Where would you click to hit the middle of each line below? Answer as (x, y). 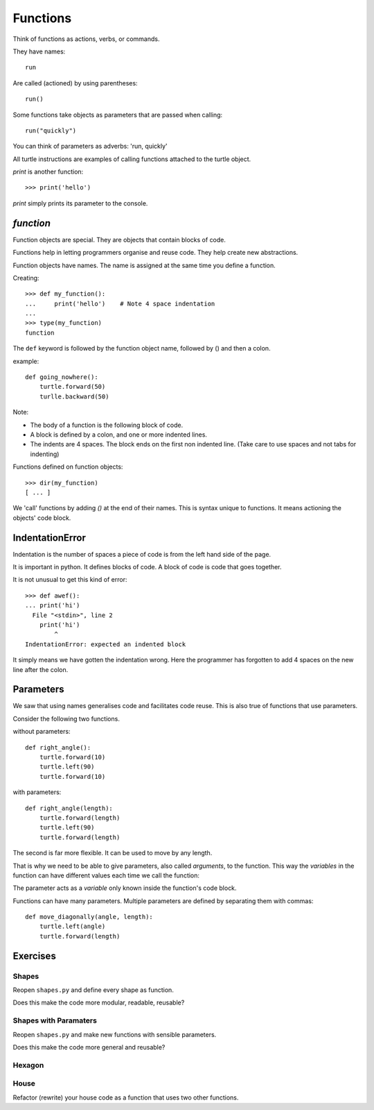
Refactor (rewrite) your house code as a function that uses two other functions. (126, 1098)
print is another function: (48, 172)
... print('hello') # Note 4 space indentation (120, 303)
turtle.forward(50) (72, 387)
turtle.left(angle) (72, 926)
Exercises (35, 956)
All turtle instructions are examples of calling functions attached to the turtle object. (132, 159)
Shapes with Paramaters (55, 1020)
